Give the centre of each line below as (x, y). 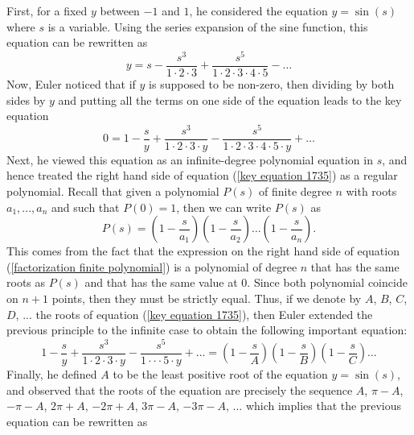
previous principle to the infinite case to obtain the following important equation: (207, 330)
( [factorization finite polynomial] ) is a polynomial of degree (152, 266)
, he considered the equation (258, 10)
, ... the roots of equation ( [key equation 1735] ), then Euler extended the (194, 314)
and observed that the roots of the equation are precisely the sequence (180, 389)
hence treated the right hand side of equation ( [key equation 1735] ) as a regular (202, 175)
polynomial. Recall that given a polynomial (113, 191)
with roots (371, 191)
